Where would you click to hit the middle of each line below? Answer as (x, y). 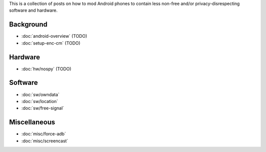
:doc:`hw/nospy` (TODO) (46, 69)
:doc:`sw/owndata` (40, 94)
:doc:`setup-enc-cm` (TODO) (51, 43)
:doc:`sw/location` (40, 101)
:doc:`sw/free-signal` (43, 108)
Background (28, 25)
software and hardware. (33, 10)
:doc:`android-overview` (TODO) (54, 36)
